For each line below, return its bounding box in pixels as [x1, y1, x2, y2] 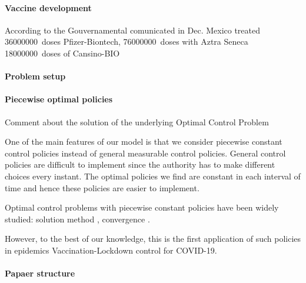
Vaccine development [5, 1, 92, 14]
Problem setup [5, 70, 66, 82]
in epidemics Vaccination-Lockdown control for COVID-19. [5, 244, 217, 256]
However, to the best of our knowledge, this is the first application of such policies [5, 232, 301, 245]
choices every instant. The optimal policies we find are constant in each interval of [5, 169, 301, 182]
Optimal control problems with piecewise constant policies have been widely [5, 201, 279, 214]
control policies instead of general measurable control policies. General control [5, 147, 286, 159]
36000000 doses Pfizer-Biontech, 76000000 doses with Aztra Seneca [5, 35, 248, 48]
